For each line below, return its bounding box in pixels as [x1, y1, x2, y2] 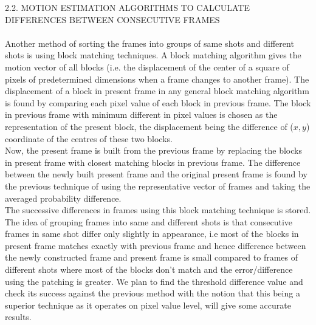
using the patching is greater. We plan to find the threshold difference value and [5, 275, 303, 287]
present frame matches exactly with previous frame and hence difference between [5, 239, 306, 251]
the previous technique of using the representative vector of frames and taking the [5, 179, 311, 192]
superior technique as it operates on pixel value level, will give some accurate [5, 298, 291, 311]
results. [5, 310, 32, 323]
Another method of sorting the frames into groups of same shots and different [5, 36, 294, 49]
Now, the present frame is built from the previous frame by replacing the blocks [5, 144, 302, 157]
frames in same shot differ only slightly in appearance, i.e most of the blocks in [5, 227, 299, 240]
